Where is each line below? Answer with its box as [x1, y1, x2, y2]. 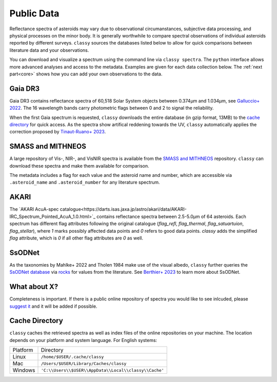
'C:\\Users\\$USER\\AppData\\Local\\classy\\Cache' [41, 367, 164, 373]
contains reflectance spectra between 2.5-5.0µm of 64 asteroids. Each [96, 213, 246, 219]
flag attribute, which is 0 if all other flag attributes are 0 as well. [9, 235, 144, 241]
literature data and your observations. [9, 47, 89, 53]
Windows [12, 367, 35, 374]
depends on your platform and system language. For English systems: [9, 337, 157, 343]
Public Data [9, 8, 60, 19]
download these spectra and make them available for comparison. [9, 163, 149, 169]
